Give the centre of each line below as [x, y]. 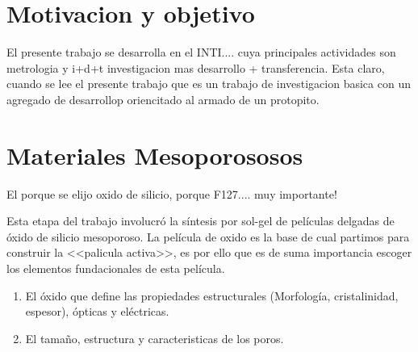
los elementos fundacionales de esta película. [116, 268]
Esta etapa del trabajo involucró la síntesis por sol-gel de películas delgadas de [201, 221]
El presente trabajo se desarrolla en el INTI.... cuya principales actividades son [201, 52]
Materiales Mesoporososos [155, 155]
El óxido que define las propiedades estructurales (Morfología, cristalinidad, [212, 295]
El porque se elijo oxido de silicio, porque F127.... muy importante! [172, 193]
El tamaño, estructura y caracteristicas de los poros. [155, 338]
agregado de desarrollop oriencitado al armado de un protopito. [163, 99]
